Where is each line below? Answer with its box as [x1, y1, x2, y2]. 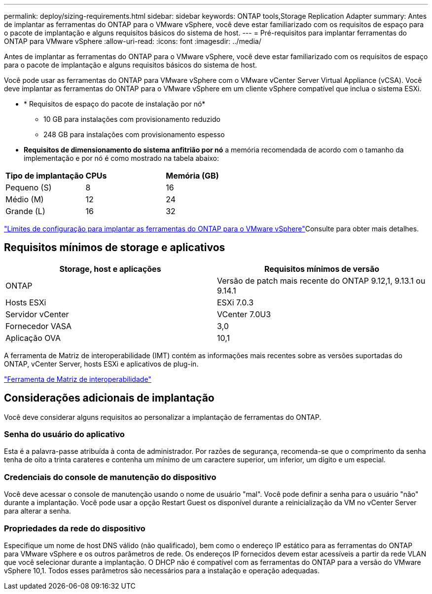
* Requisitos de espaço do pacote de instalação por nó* [24, 100, 206, 108]
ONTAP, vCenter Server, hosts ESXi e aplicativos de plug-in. [4, 359, 199, 368]
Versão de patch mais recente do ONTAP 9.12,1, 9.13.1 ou [217, 275, 426, 286]
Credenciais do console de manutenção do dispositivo [4, 472, 216, 482]
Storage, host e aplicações [59, 263, 161, 274]
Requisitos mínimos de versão [264, 263, 379, 274]
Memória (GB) [166, 171, 219, 181]
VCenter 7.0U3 [217, 309, 271, 319]
